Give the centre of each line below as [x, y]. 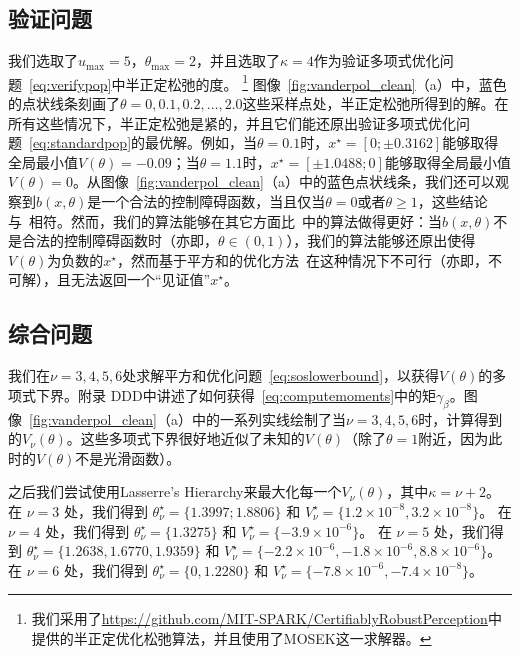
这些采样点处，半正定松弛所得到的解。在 [375, 103]
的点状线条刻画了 [64, 103]
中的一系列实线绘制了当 [269, 418]
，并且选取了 [237, 60]
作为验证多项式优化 [376, 60]
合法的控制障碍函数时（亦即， [119, 240]
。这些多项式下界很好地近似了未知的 [185, 438]
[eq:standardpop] [80, 142]
